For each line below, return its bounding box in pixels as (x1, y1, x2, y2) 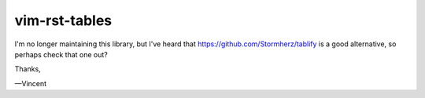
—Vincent (14, 78, 47, 88)
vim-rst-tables (14, 12, 113, 29)
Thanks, (14, 64, 41, 74)
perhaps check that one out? (14, 49, 108, 59)
